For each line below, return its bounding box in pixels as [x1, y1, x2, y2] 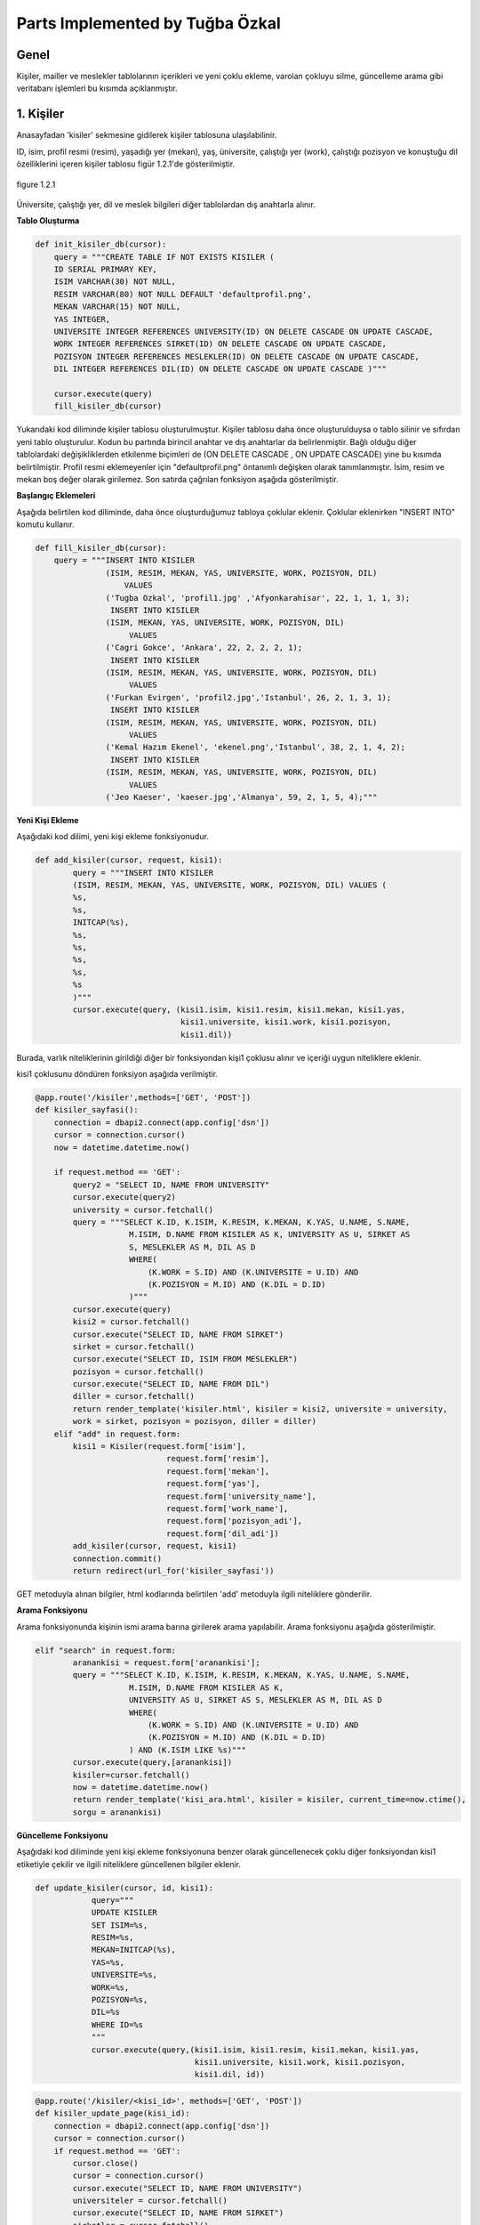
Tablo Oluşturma [16, 215, 80, 226]
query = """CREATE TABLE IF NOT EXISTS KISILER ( [53, 252, 275, 262]
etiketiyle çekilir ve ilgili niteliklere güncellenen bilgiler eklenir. [16, 1858, 242, 1869]
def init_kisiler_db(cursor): [35, 239, 167, 249]
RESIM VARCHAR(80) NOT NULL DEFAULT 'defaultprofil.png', [53, 289, 312, 299]
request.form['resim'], [165, 1453, 270, 1464]
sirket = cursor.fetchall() [72, 1341, 196, 1352]
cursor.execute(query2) [72, 1193, 177, 1202]
